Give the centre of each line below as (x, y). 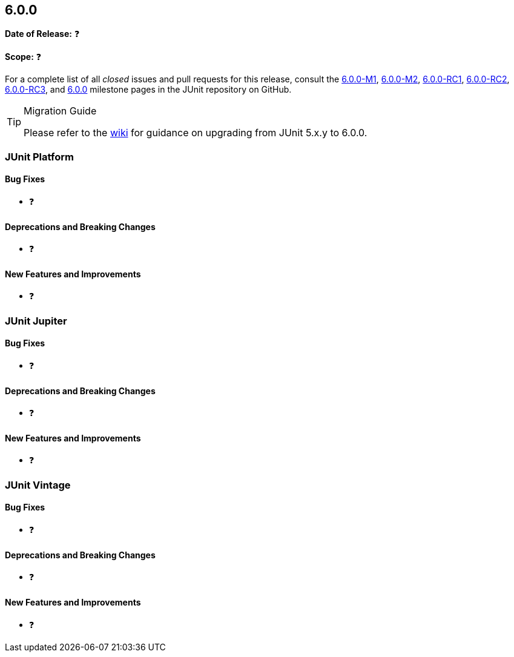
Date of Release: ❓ (42, 34)
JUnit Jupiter (36, 321)
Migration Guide (60, 111)
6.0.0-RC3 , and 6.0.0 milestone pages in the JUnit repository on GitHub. (148, 90)
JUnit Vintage (38, 485)
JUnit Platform (39, 157)
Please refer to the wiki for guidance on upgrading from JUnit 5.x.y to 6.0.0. (196, 133)
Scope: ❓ (23, 57)
